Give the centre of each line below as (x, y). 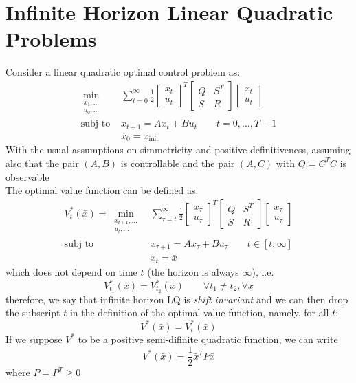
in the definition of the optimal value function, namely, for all (199, 313)
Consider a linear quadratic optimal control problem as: (123, 72)
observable (27, 176)
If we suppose (34, 339)
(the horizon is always (193, 271)
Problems (51, 39)
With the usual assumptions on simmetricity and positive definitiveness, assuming (178, 150)
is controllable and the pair (178, 163)
